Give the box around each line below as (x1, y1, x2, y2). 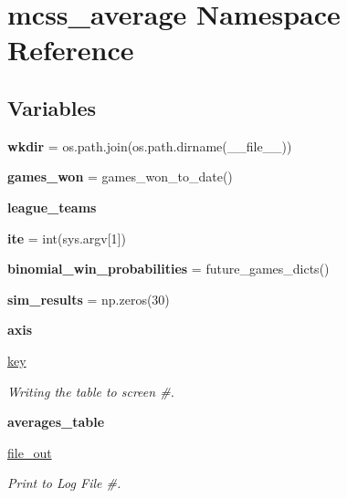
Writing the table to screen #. (7, 381, 174, 400)
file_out (7, 442, 52, 462)
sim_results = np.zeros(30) (7, 289, 170, 308)
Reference (7, 31, 134, 68)
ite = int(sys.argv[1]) (7, 228, 126, 247)
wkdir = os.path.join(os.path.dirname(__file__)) (7, 136, 292, 155)
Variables (7, 93, 97, 121)
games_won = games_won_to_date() (7, 167, 233, 186)
